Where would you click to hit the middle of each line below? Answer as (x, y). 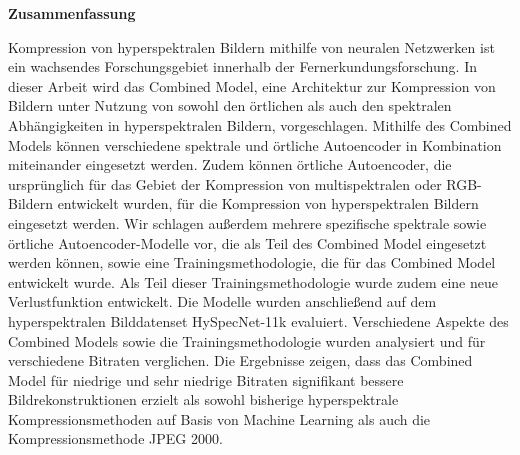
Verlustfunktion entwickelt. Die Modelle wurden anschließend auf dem (222, 301)
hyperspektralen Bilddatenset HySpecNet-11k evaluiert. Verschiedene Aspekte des (258, 320)
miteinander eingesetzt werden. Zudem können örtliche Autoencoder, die (230, 164)
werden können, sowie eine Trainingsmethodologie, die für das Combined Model (252, 262)
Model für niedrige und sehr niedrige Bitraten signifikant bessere (206, 379)
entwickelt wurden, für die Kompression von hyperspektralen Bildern (268, 203)
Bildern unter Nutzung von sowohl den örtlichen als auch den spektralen (230, 105)
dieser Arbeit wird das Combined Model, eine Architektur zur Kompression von (252, 85)
